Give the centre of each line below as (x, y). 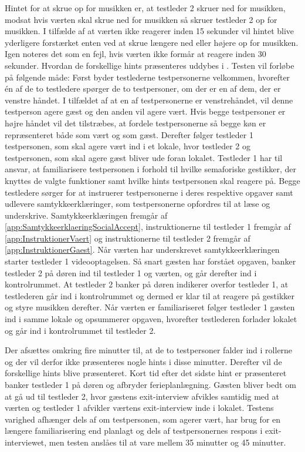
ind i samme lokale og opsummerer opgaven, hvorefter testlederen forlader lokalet (151, 319)
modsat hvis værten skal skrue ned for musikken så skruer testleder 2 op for (141, 19)
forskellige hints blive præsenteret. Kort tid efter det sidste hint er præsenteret (146, 373)
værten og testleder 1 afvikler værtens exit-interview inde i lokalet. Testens (139, 408)
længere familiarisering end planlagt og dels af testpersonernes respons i (134, 431)
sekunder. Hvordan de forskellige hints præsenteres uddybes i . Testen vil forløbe (150, 65)
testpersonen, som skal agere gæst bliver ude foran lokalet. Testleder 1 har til (144, 157)
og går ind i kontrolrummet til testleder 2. (80, 330)
